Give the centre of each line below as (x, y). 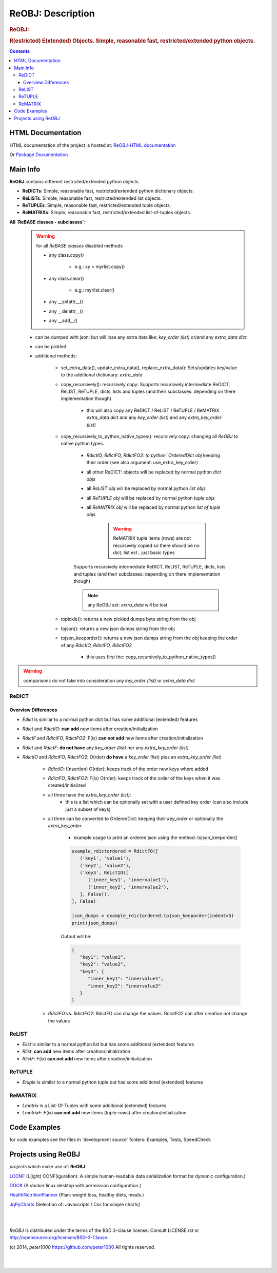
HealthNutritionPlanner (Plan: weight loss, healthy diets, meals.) (77, 1195)
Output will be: (76, 936)
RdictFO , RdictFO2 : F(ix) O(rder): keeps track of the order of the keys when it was (134, 778)
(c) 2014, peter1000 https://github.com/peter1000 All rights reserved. (83, 1247)
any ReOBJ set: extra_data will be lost (127, 605)
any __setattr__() (66, 302)
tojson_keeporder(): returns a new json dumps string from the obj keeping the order (149, 638)
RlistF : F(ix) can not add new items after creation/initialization (87, 1058)
